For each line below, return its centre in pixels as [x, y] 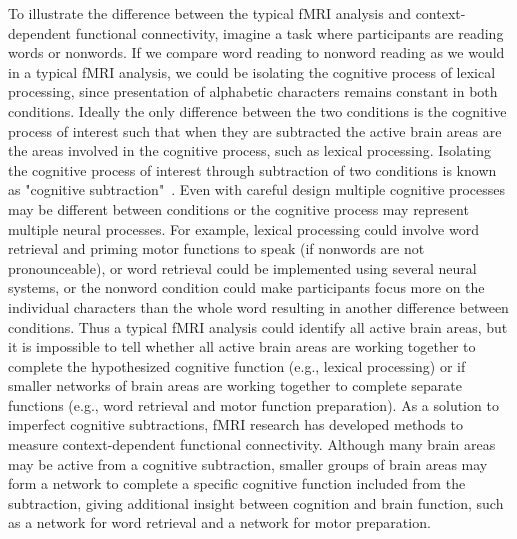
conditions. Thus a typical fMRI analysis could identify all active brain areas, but [258, 326]
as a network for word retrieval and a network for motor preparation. [219, 522]
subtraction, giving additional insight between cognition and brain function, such [256, 502]
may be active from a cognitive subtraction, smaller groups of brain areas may [248, 463]
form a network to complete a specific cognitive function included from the [237, 483]
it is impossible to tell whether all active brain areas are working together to [242, 346]
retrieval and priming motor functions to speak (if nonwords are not [216, 248]
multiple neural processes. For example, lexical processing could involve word [243, 228]
